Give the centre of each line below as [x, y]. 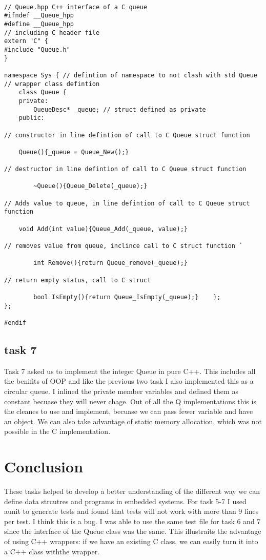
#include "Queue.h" [37, 49]
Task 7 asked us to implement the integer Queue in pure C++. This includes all [130, 371]
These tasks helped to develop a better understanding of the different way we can [132, 491]
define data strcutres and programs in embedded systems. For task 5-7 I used [125, 501]
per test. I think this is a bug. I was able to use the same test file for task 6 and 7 [132, 521]
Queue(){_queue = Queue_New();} [74, 152]
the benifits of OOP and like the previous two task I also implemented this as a [129, 381]
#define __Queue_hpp [39, 24]
